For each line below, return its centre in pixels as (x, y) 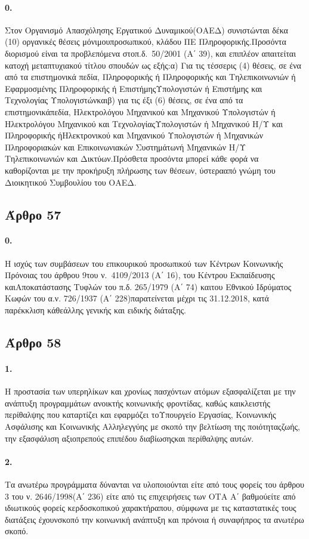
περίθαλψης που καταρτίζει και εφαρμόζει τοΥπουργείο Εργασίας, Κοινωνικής (140, 415)
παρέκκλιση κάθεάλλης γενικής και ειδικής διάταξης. (95, 310)
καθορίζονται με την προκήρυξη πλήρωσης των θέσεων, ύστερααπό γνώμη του (140, 170)
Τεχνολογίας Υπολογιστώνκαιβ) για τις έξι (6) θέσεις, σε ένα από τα (124, 100)
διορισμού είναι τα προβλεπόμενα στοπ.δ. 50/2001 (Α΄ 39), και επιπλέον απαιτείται (150, 53)
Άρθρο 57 (33, 214)
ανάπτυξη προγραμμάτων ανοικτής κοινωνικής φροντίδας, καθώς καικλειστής (137, 403)
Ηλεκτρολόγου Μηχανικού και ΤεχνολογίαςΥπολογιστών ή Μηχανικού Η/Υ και (144, 123)
